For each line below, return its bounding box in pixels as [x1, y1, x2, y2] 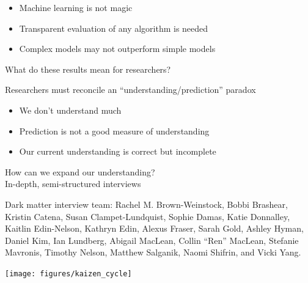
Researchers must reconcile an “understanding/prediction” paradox [5, 83, 256, 96]
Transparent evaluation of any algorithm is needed [19, 21, 208, 34]
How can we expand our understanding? [5, 165, 155, 178]
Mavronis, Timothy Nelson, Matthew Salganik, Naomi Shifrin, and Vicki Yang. [5, 246, 301, 259]
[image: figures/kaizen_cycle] [5, 269, 132, 278]
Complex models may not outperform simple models [19, 42, 216, 55]
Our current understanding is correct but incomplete [19, 145, 216, 158]
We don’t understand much [19, 103, 122, 116]
